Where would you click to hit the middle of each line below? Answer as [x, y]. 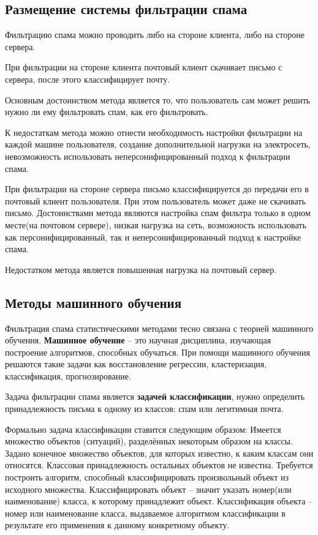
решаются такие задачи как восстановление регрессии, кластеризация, [136, 364]
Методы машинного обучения [93, 302]
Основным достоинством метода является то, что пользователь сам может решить [158, 99]
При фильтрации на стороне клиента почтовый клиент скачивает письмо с [144, 67]
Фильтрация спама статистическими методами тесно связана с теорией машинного [159, 328]
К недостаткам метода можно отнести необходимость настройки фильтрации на [154, 132]
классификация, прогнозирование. [68, 376]
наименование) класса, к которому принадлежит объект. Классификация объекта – [159, 501]
